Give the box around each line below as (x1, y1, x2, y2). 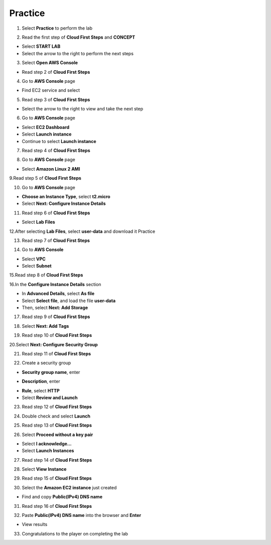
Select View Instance (22, 466, 67, 472)
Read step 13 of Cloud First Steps (22, 422, 92, 429)
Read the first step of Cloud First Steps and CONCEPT (22, 34, 135, 40)
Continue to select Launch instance (22, 138, 96, 144)
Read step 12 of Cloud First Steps (22, 404, 92, 410)
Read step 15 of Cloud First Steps (22, 475, 92, 481)
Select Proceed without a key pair (22, 432, 93, 438)
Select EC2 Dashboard (22, 124, 70, 130)
